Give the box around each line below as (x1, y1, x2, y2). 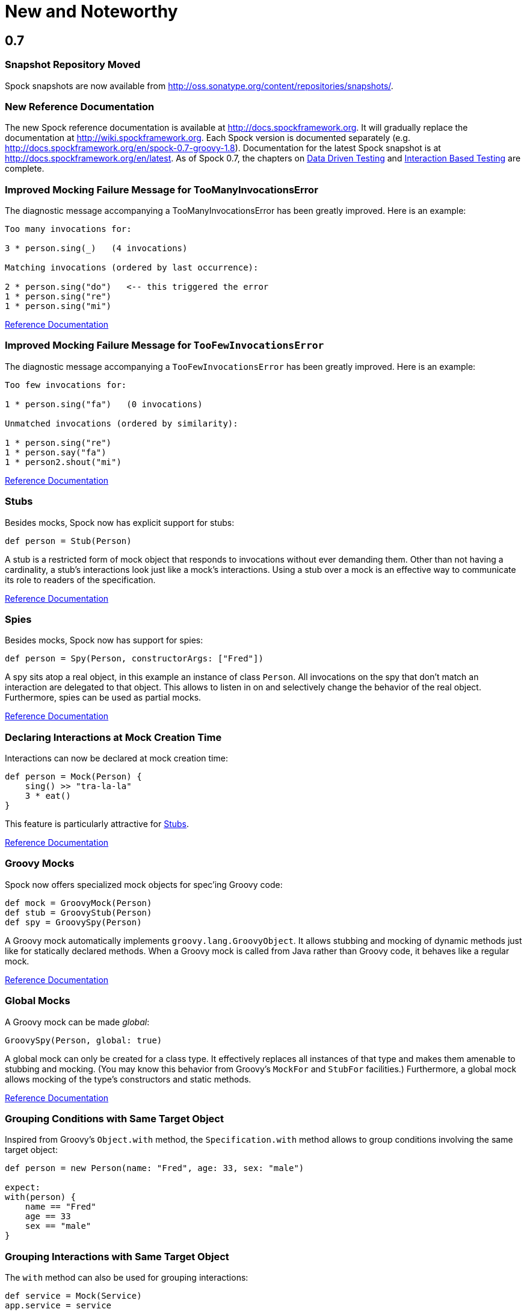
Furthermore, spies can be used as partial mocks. (5, 692, 202, 703)
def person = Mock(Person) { (5, 772, 142, 782)
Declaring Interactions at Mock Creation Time (5, 731, 222, 743)
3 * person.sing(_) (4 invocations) (5, 243, 188, 254)
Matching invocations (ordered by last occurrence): (5, 263, 259, 273)
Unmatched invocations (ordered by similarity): (5, 418, 238, 428)
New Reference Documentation (5, 100, 155, 113)
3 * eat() (25, 791, 71, 801)
